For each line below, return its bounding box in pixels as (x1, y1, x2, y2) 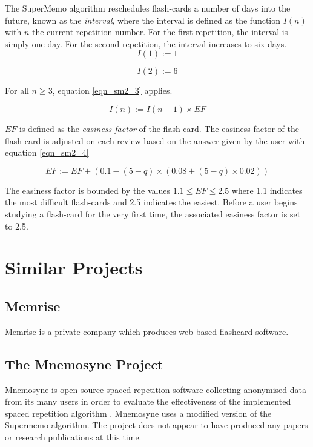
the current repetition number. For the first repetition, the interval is (31, 25, 288, 38)
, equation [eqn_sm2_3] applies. (52, 84, 173, 97)
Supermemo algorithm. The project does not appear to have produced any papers (5, 419, 308, 431)
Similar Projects (5, 255, 143, 280)
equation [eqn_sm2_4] (5, 146, 89, 159)
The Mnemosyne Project (5, 354, 163, 373)
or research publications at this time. (5, 430, 142, 443)
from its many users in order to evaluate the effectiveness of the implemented (5, 395, 291, 408)
